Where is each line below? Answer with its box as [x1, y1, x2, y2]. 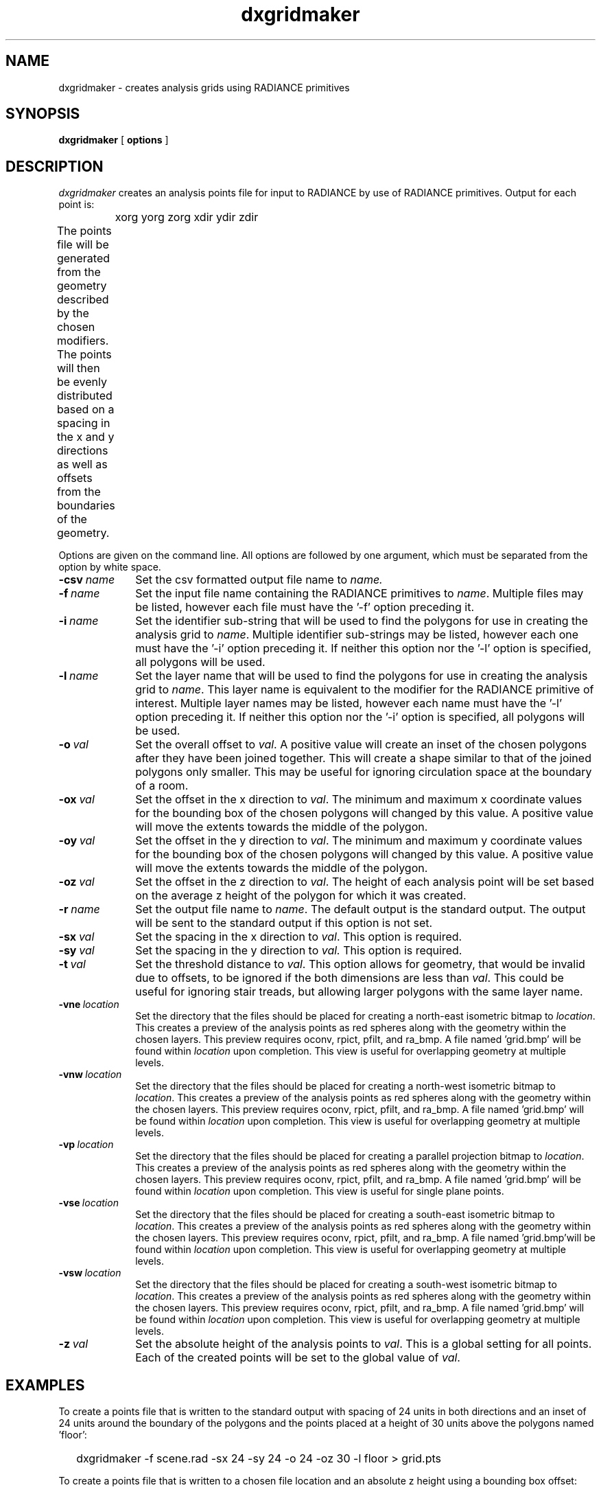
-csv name [58, 573, 115, 587]
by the [56, 306, 89, 321]
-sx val [58, 930, 95, 944]
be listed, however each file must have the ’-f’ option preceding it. [135, 600, 475, 615]
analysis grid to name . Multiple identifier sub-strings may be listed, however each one [135, 628, 579, 642]
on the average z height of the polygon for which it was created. [135, 888, 467, 903]
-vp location [58, 1138, 114, 1151]
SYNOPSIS [5, 105, 80, 123]
